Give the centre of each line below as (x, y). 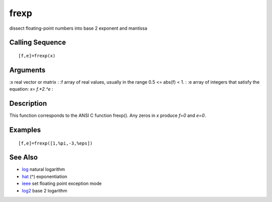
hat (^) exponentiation (45, 176)
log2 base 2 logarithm (45, 190)
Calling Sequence (38, 43)
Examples (25, 130)
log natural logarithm (43, 169)
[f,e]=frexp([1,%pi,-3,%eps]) (56, 143)
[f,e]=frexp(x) (37, 56)
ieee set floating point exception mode (62, 183)
